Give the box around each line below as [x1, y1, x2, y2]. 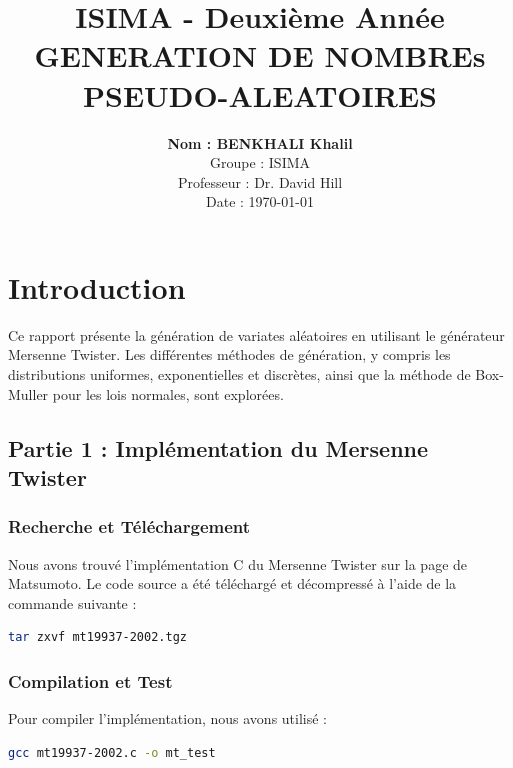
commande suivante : [8, 592, 137, 613]
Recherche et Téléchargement [8, 514, 251, 539]
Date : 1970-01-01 [206, 191, 314, 212]
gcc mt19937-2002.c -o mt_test [8, 745, 216, 760]
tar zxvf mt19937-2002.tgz [8, 630, 187, 645]
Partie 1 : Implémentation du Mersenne [8, 432, 429, 463]
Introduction [8, 266, 186, 307]
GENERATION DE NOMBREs [34, 35, 486, 76]
